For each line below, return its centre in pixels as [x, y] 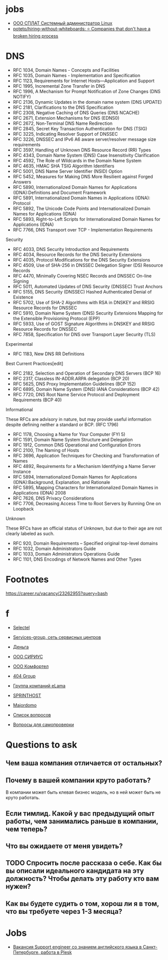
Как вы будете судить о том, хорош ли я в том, [82, 904]
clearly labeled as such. [30, 533]
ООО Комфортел [31, 666]
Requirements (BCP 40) [37, 400]
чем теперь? [26, 829]
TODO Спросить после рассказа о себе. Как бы [84, 863]
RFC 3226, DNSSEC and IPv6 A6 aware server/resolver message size [84, 139]
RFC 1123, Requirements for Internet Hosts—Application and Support [83, 81]
